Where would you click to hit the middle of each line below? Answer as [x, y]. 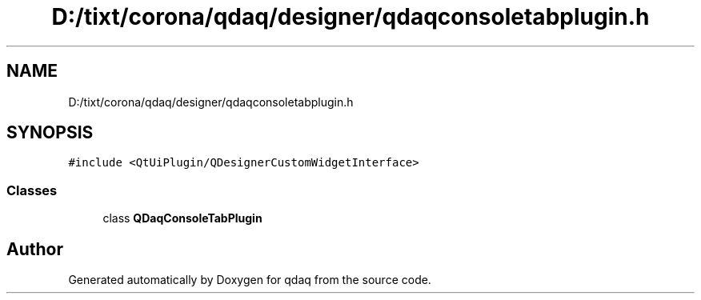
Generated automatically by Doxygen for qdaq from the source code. [250, 280]
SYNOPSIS [50, 133]
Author [35, 249]
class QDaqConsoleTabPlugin [182, 218]
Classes [32, 190]
